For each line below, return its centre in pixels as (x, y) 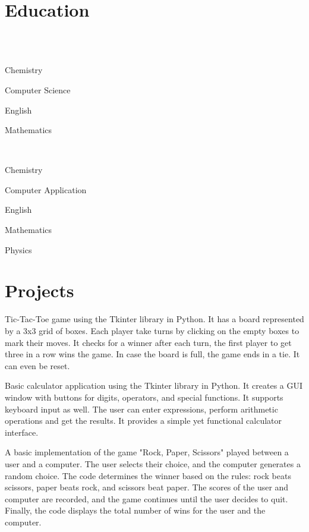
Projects (40, 290)
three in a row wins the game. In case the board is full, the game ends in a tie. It (152, 354)
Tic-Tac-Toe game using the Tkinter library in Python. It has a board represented (154, 319)
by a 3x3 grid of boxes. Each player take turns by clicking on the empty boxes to (152, 330)
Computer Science (38, 89)
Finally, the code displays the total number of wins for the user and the (135, 510)
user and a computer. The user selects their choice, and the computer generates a (153, 463)
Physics (18, 249)
